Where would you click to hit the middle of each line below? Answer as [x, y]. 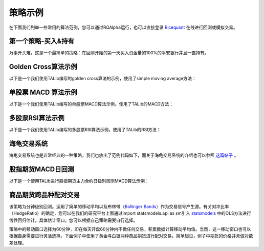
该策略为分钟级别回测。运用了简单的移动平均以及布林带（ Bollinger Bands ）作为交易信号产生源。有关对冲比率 [119, 206]
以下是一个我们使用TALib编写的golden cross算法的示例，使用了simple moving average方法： [103, 79]
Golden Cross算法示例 [43, 67]
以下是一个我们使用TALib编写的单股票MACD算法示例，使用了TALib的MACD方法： [91, 104]
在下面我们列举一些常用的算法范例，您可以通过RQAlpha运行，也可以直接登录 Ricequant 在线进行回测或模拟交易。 [123, 27]
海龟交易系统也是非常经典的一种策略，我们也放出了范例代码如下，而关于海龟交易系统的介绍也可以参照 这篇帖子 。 [124, 155]
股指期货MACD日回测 [42, 169]
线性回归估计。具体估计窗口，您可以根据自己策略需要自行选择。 [73, 220]
